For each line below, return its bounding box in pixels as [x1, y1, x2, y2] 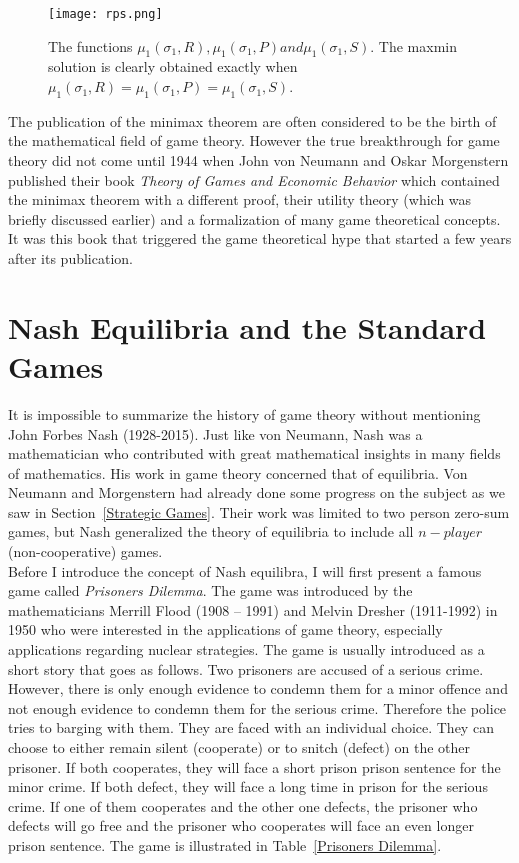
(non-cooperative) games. [8, 541, 163, 562]
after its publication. [8, 248, 133, 268]
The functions [48, 35, 133, 56]
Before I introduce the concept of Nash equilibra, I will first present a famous [8, 560, 482, 581]
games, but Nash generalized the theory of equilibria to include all [8, 521, 414, 542]
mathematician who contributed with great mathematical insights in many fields [8, 443, 501, 464]
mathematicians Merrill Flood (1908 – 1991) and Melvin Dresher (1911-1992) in [8, 599, 498, 620]
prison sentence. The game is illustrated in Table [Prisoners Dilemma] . [8, 834, 442, 855]
